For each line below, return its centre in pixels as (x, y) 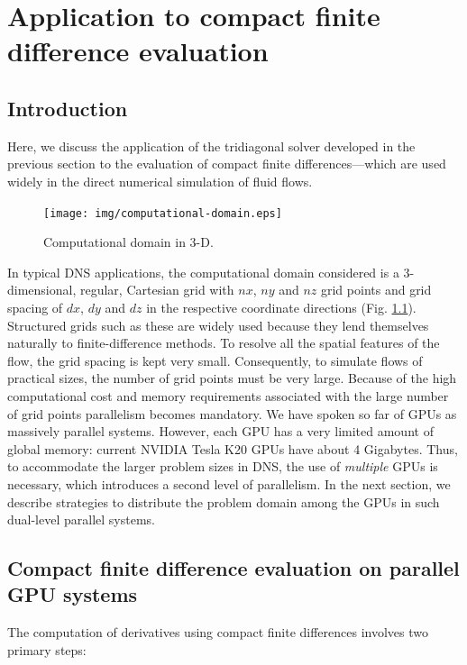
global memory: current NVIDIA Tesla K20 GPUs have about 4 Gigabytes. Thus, (233, 448)
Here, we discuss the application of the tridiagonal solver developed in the (211, 146)
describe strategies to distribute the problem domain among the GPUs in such (224, 501)
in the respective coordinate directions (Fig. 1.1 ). (281, 307)
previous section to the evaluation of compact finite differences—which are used (227, 164)
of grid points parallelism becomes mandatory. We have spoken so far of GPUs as (232, 413)
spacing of (35, 307)
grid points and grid (376, 290)
